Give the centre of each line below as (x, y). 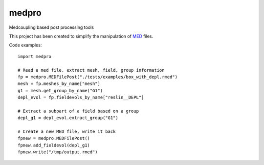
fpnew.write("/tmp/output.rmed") (58, 152)
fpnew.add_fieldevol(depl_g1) (54, 145)
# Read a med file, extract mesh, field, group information (91, 70)
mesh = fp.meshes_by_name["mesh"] (59, 84)
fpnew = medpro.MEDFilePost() (54, 138)
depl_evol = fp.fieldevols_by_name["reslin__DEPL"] (81, 97)
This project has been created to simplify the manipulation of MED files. (81, 36)
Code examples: (25, 45)
